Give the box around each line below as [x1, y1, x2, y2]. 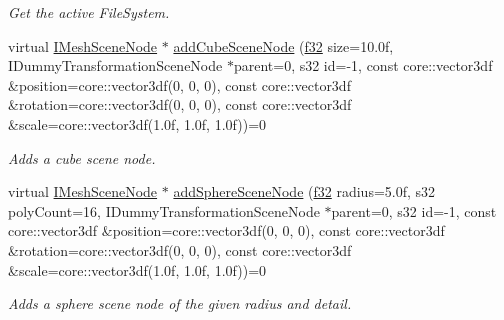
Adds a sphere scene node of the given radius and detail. [8, 293, 352, 314]
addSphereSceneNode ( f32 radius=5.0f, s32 [173, 181, 436, 202]
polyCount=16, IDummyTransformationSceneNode [8, 200, 320, 221]
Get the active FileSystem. [8, 2, 170, 22]
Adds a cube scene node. [8, 147, 156, 168]
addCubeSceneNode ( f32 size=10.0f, [173, 35, 394, 56]
